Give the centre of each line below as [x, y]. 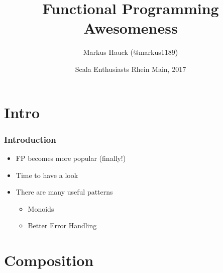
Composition [49, 260]
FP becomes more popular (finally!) [71, 158]
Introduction [30, 139]
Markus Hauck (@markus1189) [131, 52]
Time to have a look [47, 175]
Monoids [41, 208]
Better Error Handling [62, 225]
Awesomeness [131, 28]
